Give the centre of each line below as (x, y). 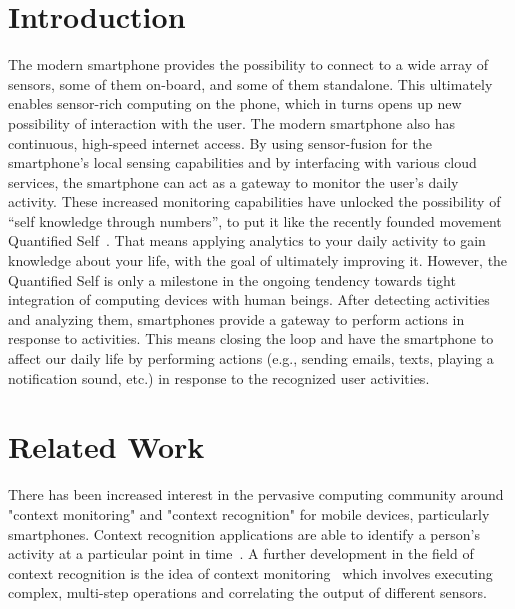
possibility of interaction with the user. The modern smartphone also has (232, 122)
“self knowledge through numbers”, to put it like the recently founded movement (255, 220)
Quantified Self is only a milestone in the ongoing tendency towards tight (232, 279)
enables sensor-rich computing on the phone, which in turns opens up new (235, 103)
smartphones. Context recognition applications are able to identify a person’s (244, 533)
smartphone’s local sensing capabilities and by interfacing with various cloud (242, 162)
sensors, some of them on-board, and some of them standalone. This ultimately (250, 83)
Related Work (106, 446)
